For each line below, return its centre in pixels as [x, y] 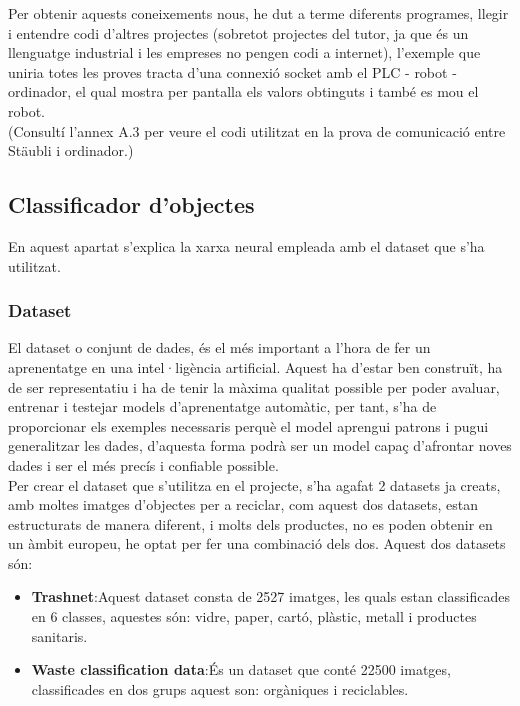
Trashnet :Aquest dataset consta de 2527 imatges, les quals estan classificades [271, 596]
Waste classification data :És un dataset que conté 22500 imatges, [241, 669]
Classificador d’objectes [131, 204]
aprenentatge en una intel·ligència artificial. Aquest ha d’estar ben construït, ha [255, 366]
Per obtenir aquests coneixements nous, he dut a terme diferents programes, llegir [258, 13]
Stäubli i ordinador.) [71, 150]
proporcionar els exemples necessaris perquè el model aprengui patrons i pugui [248, 425]
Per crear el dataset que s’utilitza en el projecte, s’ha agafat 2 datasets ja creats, [254, 484]
